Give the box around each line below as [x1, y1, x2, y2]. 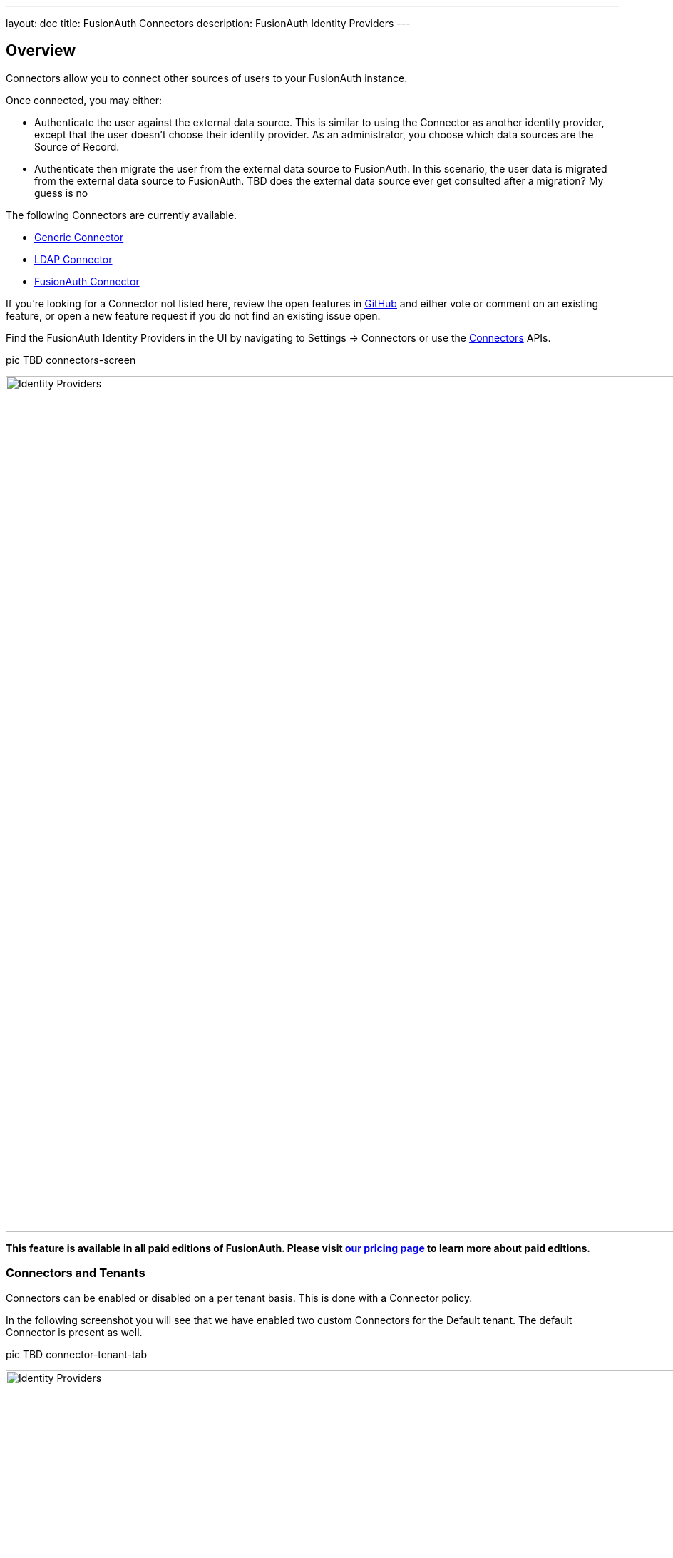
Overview [6, 41, 76, 60]
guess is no [34, 186, 88, 199]
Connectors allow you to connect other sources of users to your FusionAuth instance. [6, 71, 408, 84]
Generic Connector [34, 230, 124, 243]
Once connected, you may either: [6, 93, 163, 106]
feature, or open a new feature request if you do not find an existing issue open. [6, 309, 381, 322]
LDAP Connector [34, 253, 113, 265]
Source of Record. [34, 140, 120, 153]
